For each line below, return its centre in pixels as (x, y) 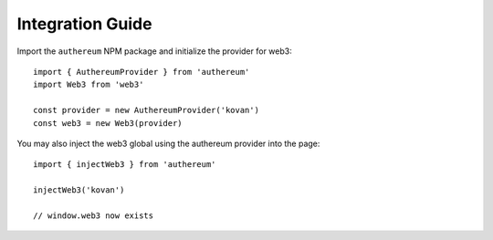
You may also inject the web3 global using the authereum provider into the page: (168, 143)
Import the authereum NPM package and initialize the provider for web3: (154, 51)
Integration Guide (84, 24)
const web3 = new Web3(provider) (108, 123)
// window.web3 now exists (94, 215)
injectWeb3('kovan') (79, 190)
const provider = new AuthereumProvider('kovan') (147, 110)
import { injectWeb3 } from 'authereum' (125, 165)
